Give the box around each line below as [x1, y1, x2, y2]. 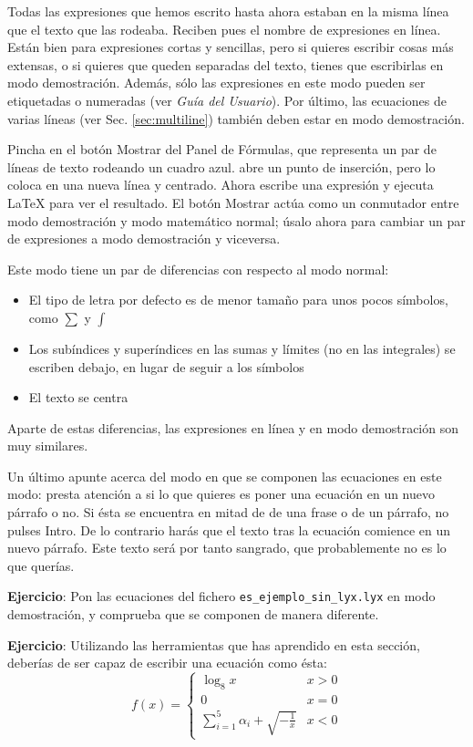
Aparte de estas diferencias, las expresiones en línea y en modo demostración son [7, 418, 458, 437]
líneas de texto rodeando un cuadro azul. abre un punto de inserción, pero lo [7, 157, 436, 176]
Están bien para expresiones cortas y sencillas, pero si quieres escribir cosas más [7, 37, 454, 57]
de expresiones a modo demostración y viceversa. [7, 229, 281, 248]
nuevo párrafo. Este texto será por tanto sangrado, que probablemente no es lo [7, 538, 447, 557]
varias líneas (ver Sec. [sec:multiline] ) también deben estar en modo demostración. [7, 109, 465, 128]
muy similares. [7, 436, 88, 455]
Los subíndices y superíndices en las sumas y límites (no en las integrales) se [28, 338, 456, 358]
